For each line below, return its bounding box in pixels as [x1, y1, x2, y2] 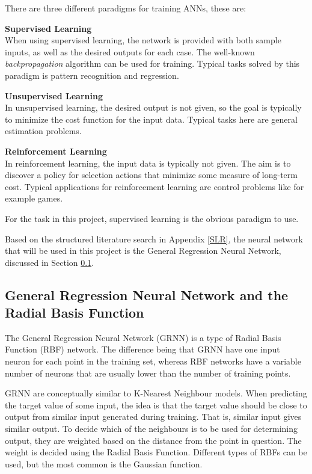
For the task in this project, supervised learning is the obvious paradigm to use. [5, 212, 299, 224]
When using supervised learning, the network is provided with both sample [5, 34, 281, 46]
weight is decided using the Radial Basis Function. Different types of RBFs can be [5, 446, 307, 458]
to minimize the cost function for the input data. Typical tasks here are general [5, 112, 298, 125]
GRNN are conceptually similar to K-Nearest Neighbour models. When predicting [5, 387, 307, 399]
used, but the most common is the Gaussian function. [5, 457, 203, 470]
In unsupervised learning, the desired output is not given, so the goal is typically [5, 101, 302, 114]
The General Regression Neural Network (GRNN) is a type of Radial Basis [5, 331, 281, 343]
